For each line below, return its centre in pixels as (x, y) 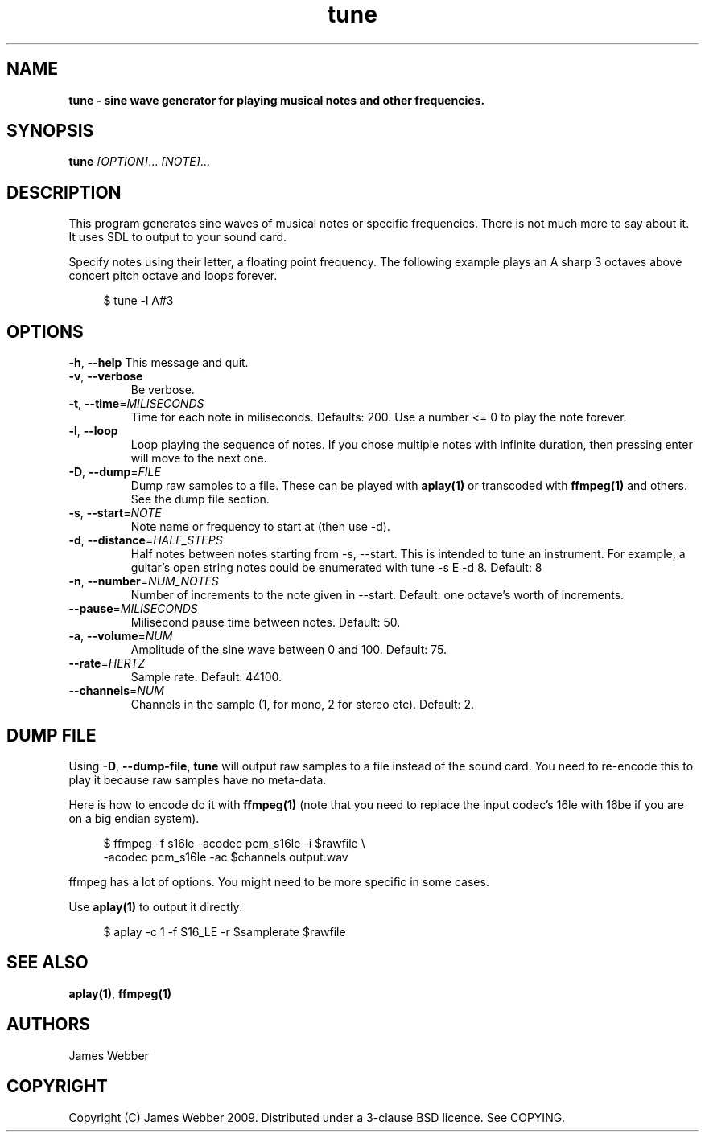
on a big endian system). (134, 818)
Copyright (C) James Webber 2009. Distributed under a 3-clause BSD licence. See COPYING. (317, 1117)
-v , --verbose (106, 376)
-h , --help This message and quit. (159, 363)
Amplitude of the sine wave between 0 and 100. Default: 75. (289, 650)
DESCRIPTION (64, 192)
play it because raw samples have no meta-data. (198, 779)
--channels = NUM (116, 691)
